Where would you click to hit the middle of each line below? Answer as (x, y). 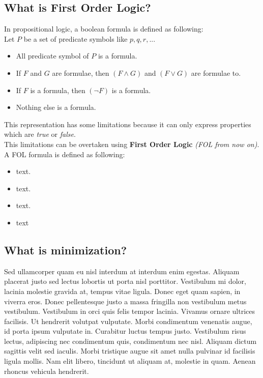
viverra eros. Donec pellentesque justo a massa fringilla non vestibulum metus (125, 301)
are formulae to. (216, 72)
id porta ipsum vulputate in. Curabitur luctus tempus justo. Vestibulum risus (125, 331)
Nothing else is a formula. (56, 107)
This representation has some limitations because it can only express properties (128, 124)
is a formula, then (58, 90)
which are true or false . (40, 134)
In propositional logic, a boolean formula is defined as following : (104, 29)
